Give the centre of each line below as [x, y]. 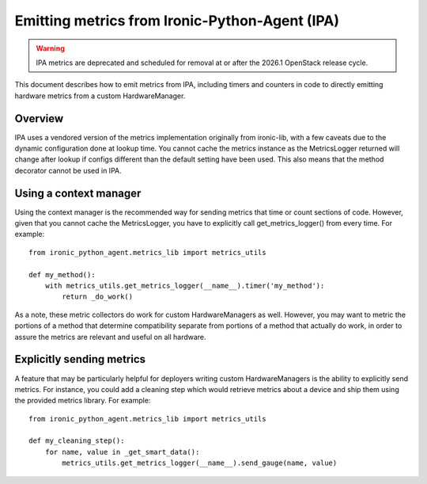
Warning [50, 48]
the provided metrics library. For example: [83, 401]
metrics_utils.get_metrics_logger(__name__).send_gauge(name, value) [200, 463]
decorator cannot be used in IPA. [68, 170]
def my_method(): [62, 274]
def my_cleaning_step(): [77, 441]
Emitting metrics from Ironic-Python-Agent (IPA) [177, 21]
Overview [39, 118]
